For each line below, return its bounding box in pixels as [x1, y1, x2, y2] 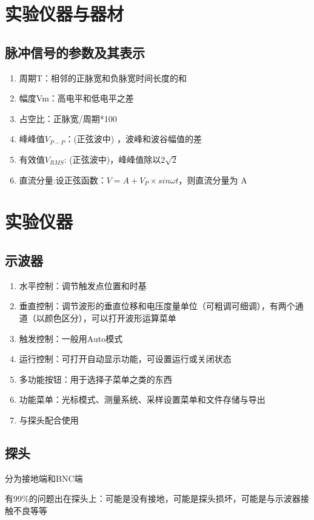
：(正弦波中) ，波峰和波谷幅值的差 [65, 132, 202, 145]
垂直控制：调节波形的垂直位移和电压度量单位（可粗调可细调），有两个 [19, 299, 295, 312]
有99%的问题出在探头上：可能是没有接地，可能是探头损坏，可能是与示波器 [5, 492, 301, 505]
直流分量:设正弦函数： [19, 173, 107, 186]
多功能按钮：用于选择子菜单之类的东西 [19, 372, 172, 385]
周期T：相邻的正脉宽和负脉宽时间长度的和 [19, 71, 187, 84]
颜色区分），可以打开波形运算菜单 [44, 311, 176, 324]
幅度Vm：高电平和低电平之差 [19, 92, 134, 104]
